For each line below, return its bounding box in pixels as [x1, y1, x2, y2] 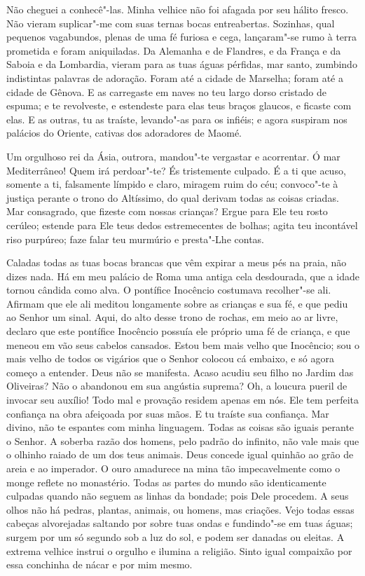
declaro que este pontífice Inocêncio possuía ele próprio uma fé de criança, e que [6, 324, 350, 338]
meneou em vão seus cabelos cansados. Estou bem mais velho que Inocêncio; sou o [6, 337, 359, 352]
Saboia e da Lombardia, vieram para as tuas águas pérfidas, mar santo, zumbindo [6, 57, 357, 71]
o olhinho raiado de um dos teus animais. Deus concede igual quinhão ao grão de [6, 447, 354, 462]
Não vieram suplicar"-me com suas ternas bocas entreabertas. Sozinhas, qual [6, 15, 335, 30]
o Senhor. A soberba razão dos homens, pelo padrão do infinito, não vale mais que [6, 433, 359, 448]
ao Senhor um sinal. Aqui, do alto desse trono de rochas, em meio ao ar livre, [6, 310, 338, 324]
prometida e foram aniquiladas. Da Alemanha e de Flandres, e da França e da [6, 43, 341, 57]
